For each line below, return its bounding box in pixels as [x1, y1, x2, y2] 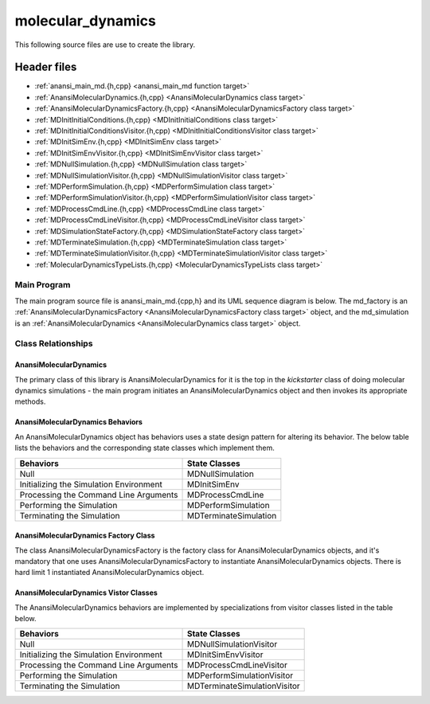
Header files [14, 61, 77, 74]
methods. [14, 397, 46, 406]
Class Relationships [14, 338, 93, 350]
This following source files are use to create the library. [14, 40, 195, 49]
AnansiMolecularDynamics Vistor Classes [14, 588, 158, 597]
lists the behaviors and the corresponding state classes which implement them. [14, 443, 275, 453]
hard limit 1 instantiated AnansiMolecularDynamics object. [14, 568, 205, 577]
